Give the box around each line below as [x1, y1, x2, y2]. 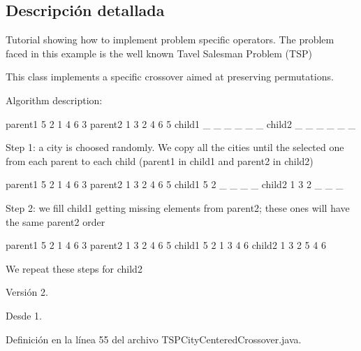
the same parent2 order [6, 214, 105, 229]
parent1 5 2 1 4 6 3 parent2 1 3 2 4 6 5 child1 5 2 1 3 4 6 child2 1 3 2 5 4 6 [6, 238, 326, 252]
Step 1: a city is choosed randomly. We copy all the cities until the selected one [6, 140, 344, 155]
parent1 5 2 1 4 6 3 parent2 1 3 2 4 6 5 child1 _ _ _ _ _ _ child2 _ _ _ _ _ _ [6, 116, 355, 131]
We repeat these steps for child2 [6, 261, 142, 275]
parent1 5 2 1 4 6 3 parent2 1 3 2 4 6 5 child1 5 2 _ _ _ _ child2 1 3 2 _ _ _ [6, 177, 344, 192]
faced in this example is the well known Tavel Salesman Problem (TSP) [6, 45, 312, 60]
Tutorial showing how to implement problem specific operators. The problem [6, 32, 334, 47]
